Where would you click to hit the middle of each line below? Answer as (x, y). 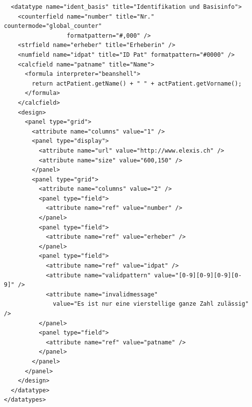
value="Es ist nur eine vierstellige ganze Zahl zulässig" (151, 304)
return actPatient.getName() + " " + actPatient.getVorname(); (137, 83)
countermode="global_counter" (53, 26)
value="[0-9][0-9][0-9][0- (198, 275)
